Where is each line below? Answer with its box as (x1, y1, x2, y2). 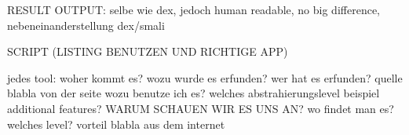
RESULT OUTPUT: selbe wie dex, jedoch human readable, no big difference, (7, 2, 380, 17)
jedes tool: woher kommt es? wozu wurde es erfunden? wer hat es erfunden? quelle (7, 69, 403, 86)
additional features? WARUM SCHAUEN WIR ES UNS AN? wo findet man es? (7, 100, 394, 116)
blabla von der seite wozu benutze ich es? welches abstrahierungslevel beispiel (7, 85, 380, 101)
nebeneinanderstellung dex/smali (7, 16, 165, 33)
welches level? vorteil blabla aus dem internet (7, 115, 225, 132)
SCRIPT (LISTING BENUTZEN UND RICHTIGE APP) (7, 43, 288, 60)
